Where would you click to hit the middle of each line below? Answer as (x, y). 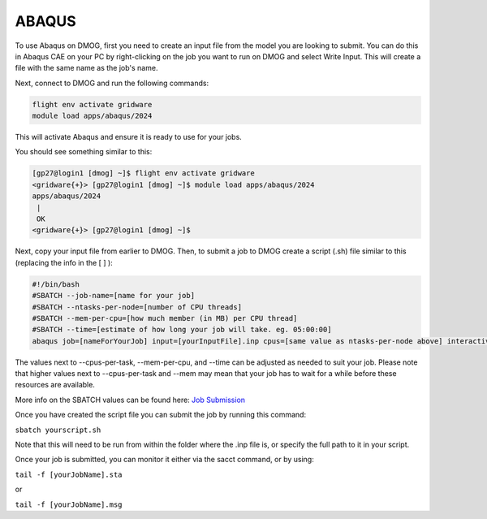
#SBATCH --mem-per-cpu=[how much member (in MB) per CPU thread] (165, 318)
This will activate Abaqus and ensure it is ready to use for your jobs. (129, 137)
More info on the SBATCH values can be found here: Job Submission (130, 400)
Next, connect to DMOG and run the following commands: (112, 83)
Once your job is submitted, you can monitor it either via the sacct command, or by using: (164, 460)
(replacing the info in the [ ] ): (64, 262)
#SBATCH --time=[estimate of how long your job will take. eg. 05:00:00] (182, 330)
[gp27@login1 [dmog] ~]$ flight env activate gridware (143, 173)
